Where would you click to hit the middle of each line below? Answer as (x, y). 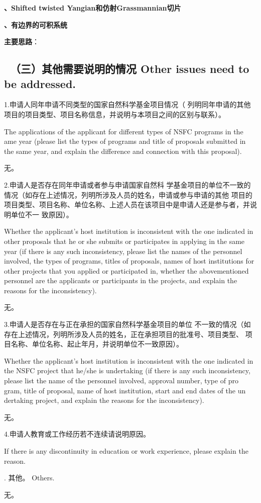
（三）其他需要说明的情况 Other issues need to (130, 69)
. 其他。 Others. (29, 478)
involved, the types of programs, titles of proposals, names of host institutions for (129, 261)
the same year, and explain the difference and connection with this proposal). (123, 151)
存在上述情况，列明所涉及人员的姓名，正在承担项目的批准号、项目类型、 (123, 334)
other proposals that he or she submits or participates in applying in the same (124, 241)
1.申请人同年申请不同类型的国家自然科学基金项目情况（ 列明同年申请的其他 (127, 104)
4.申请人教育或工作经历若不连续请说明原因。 (77, 434)
